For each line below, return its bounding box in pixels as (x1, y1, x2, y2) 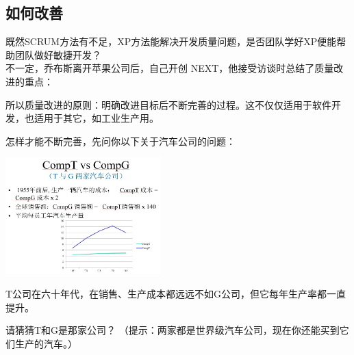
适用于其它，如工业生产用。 (34, 111, 159, 125)
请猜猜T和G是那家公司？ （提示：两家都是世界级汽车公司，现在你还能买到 (5, 323, 340, 337)
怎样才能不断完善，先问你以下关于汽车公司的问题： (5, 133, 236, 148)
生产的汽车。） (14, 336, 77, 350)
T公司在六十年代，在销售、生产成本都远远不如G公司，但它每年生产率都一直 (5, 286, 346, 300)
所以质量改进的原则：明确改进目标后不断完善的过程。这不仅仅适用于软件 (5, 97, 331, 111)
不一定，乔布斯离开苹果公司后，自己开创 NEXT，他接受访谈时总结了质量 (5, 61, 334, 75)
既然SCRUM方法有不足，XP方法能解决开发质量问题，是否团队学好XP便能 (5, 34, 337, 49)
